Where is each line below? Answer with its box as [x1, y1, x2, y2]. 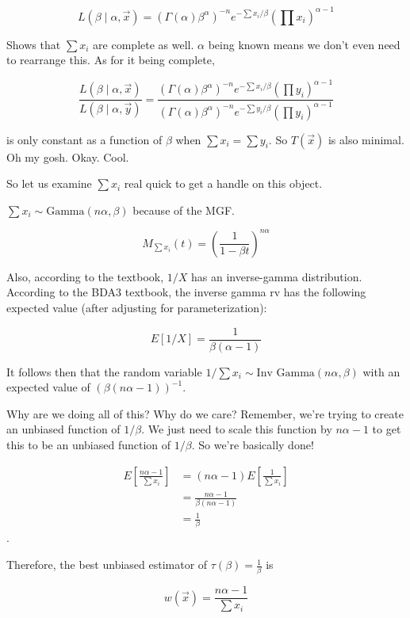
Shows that [6, 36, 61, 52]
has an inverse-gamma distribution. [190, 268, 362, 284]
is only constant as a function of [6, 131, 163, 147]
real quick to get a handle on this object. [124, 175, 323, 192]
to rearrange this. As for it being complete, [6, 51, 215, 68]
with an [362, 363, 400, 380]
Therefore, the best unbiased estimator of [6, 556, 208, 573]
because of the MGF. [132, 201, 235, 218]
